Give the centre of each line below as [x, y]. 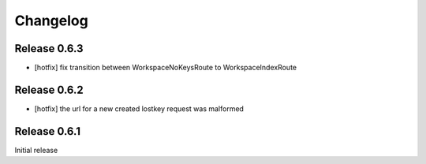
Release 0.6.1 [48, 131]
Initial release [36, 150]
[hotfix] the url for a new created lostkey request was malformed [139, 108]
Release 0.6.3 [49, 48]
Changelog [51, 20]
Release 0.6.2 [49, 89]
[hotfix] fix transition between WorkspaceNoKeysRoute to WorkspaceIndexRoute [166, 68]
